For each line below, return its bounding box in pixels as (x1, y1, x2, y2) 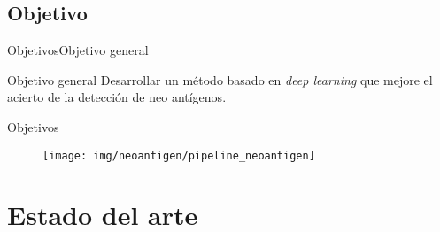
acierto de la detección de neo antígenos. (7, 88, 227, 106)
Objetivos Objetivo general (7, 41, 149, 59)
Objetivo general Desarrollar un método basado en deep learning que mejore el (7, 70, 433, 89)
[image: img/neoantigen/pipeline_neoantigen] (42, 149, 315, 162)
